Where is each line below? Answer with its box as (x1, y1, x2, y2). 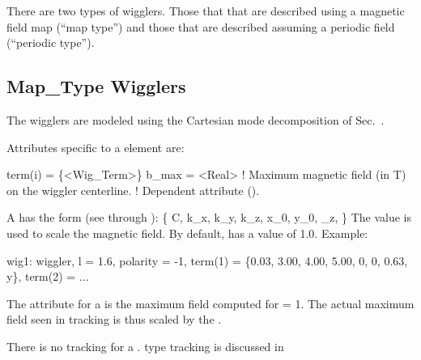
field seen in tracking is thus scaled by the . (6, 311, 222, 328)
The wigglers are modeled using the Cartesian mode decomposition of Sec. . (6, 111, 385, 128)
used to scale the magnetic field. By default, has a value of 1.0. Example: (6, 224, 368, 241)
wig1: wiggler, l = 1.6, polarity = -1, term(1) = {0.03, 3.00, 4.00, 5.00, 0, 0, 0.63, (6, 252, 408, 269)
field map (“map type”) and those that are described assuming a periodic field (6, 18, 395, 35)
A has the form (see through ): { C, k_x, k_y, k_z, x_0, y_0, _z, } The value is (6, 209, 411, 226)
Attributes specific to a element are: (6, 138, 185, 155)
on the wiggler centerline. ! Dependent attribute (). (6, 181, 260, 198)
